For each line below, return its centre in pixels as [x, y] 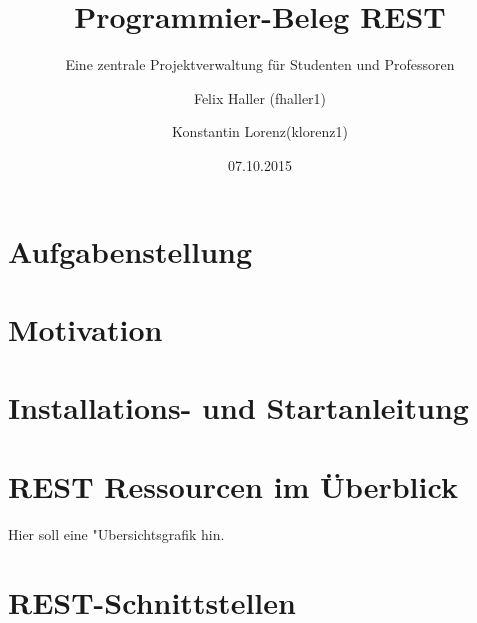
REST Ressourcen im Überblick [233, 485]
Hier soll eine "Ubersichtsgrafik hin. [116, 533]
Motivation [85, 328]
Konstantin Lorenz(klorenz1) [260, 131]
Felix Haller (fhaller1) [260, 97]
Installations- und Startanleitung [238, 407]
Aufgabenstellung [130, 250]
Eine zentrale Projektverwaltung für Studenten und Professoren [260, 64]
